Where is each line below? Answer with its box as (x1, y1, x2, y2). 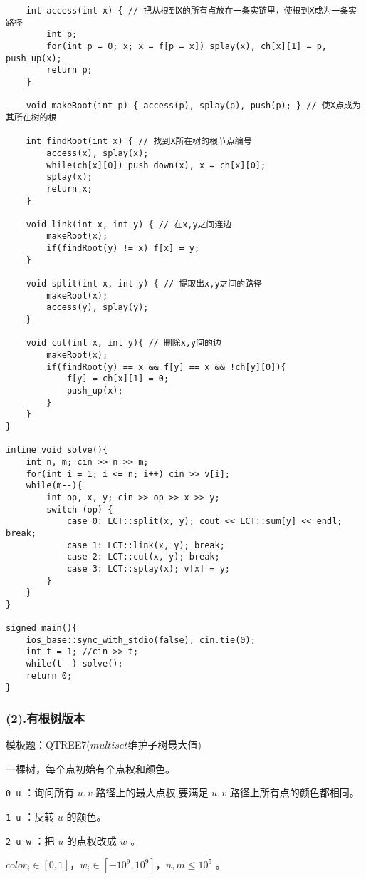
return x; (46, 183, 93, 194)
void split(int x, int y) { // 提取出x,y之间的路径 (26, 279, 263, 289)
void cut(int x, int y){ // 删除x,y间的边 (26, 338, 221, 349)
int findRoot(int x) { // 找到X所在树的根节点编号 (26, 136, 252, 147)
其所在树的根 (6, 112, 57, 123)
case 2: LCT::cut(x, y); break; (66, 552, 220, 562)
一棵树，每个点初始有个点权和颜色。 (6, 761, 175, 776)
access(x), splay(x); (46, 148, 149, 158)
